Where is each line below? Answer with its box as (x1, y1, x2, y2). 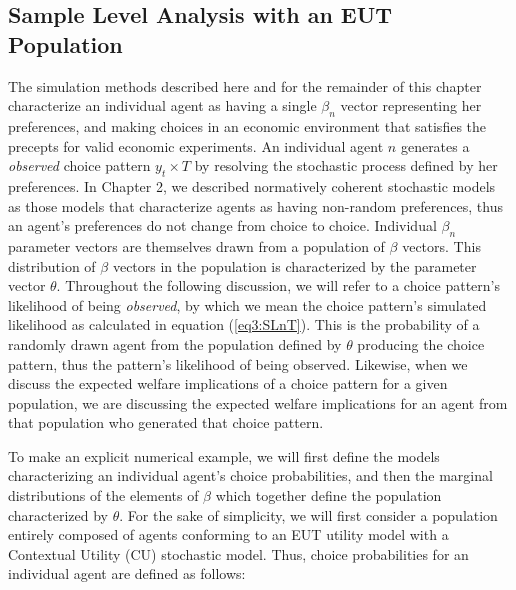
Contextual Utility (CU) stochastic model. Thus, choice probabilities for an (8, 543, 469, 564)
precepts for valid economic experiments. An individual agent (8, 135, 384, 156)
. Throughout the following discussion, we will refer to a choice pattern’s (56, 275, 501, 296)
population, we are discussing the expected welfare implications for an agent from (8, 392, 508, 413)
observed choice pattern (8, 155, 151, 176)
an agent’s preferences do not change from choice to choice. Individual (8, 215, 437, 236)
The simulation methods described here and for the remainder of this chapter (8, 75, 482, 96)
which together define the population (215, 485, 442, 506)
